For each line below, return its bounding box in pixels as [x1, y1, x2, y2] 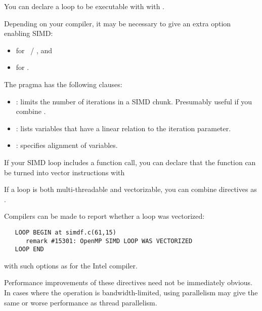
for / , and [16, 45, 53, 55]
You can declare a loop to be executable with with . [4, 1, 164, 11]
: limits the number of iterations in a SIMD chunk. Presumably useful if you [16, 96, 252, 106]
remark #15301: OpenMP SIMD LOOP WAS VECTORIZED [25, 237, 193, 245]
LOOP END [15, 246, 44, 253]
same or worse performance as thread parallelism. [4, 297, 157, 307]
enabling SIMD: [4, 28, 53, 38]
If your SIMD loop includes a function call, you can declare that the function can [4, 157, 256, 167]
